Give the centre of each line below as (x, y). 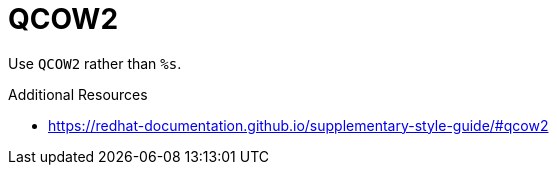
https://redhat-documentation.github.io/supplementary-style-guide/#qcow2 (298, 125)
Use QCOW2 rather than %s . (95, 63)
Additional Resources (78, 94)
